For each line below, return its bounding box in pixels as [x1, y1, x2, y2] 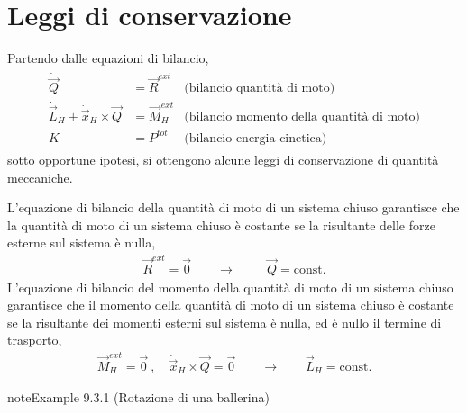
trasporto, [7, 330, 62, 349]
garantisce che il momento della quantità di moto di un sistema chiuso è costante [7, 295, 454, 314]
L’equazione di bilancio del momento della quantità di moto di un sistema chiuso [7, 277, 453, 296]
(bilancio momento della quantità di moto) [184, 110, 421, 123]
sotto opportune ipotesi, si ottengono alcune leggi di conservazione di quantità [7, 149, 439, 168]
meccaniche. [7, 167, 73, 186]
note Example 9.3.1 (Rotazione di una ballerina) [7, 388, 270, 407]
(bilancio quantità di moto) [184, 82, 335, 95]
